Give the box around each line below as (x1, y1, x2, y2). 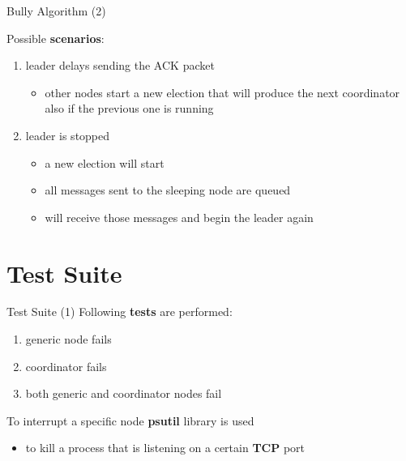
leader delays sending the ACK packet (25, 57, 215, 74)
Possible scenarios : (6, 29, 105, 46)
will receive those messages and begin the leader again (45, 208, 314, 225)
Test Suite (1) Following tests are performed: (6, 303, 233, 320)
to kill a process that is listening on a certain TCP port (25, 439, 306, 456)
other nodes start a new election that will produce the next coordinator (45, 83, 400, 100)
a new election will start (45, 154, 165, 171)
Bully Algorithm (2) (6, 2, 106, 19)
